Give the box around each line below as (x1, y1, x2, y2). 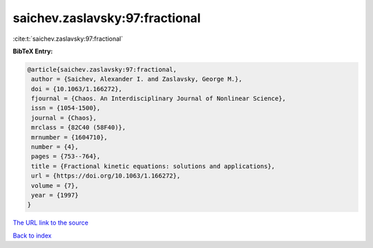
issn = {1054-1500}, (31, 104, 101, 112)
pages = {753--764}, (31, 153, 101, 160)
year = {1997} (31, 191, 79, 199)
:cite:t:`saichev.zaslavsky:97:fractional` (12, 35, 124, 43)
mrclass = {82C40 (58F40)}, (31, 124, 126, 131)
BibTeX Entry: (12, 47, 53, 55)
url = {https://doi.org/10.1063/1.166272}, (31, 172, 181, 180)
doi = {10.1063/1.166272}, (31, 85, 122, 93)
